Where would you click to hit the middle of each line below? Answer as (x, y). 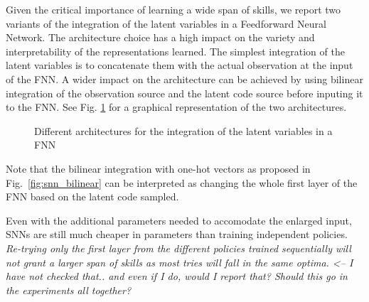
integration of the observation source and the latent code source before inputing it (184, 93)
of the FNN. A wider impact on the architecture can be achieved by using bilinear (184, 79)
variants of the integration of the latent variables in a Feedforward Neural (166, 23)
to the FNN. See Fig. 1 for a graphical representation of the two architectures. (176, 107)
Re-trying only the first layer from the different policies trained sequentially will (178, 248)
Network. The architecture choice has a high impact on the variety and (160, 37)
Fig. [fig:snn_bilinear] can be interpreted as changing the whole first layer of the (182, 182)
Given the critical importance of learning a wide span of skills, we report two (173, 9)
